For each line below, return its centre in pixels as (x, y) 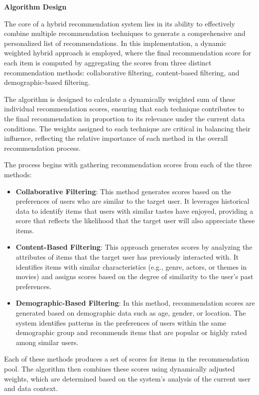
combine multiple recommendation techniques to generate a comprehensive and (125, 33)
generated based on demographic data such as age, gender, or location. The (131, 313)
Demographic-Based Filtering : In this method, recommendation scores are (135, 303)
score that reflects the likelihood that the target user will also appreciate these (135, 220)
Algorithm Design (35, 6)
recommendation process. (42, 148)
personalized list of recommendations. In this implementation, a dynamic (115, 43)
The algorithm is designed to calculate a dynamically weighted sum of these (120, 99)
